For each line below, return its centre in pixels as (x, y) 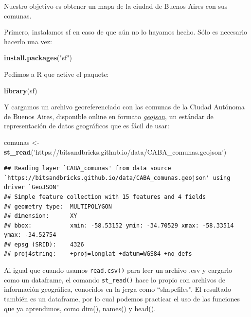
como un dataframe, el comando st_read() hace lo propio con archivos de (115, 279)
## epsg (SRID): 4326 (44, 244)
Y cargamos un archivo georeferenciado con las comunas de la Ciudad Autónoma (125, 107)
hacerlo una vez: (28, 41)
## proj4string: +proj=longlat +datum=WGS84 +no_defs (98, 254)
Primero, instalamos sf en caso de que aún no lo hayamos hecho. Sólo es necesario (126, 32)
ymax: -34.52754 (30, 235)
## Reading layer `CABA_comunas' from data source (88, 168)
